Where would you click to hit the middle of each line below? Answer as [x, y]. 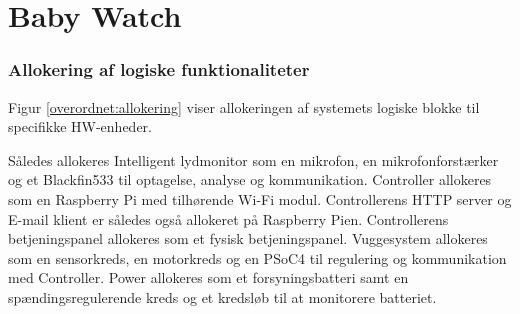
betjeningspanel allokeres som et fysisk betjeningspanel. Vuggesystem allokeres [248, 238]
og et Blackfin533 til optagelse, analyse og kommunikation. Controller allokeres [250, 179]
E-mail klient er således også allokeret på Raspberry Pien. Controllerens [228, 218]
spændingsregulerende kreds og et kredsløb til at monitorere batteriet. [222, 296]
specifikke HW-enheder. [80, 126]
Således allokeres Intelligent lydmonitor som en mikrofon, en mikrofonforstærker [253, 159]
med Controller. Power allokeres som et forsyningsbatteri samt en [208, 277]
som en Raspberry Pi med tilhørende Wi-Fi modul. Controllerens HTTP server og [260, 198]
